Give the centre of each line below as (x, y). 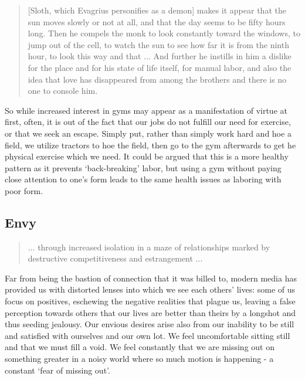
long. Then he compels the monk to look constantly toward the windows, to (164, 33)
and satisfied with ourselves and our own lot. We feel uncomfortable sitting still (148, 335)
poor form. (24, 190)
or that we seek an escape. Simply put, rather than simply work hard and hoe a (148, 133)
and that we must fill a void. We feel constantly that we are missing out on (140, 347)
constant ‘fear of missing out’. (57, 370)
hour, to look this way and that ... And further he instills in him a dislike (160, 56)
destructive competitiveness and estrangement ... (115, 258)
